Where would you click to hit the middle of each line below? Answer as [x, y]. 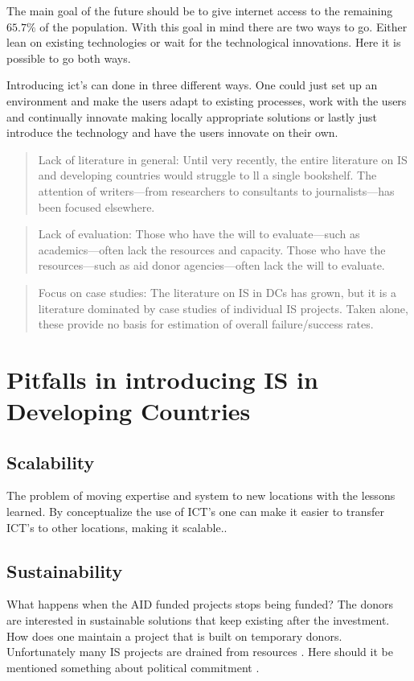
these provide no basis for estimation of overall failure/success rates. [206, 324]
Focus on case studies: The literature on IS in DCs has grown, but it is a [217, 292]
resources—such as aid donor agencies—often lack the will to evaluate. [211, 265]
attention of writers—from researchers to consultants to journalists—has [216, 190]
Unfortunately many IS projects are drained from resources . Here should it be [200, 652]
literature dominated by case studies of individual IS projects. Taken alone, [223, 308]
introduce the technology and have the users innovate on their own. [172, 132]
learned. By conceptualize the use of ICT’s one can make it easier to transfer [195, 512]
